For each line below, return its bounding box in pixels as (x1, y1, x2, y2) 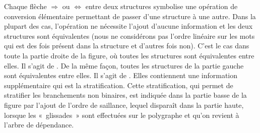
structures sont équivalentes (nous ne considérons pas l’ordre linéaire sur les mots (4, 30, 255, 41)
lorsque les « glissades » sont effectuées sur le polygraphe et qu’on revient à (4, 109, 239, 120)
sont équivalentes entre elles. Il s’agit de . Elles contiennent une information (4, 70, 238, 81)
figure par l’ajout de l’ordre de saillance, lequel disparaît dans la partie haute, (4, 99, 244, 110)
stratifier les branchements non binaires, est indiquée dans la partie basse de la (4, 90, 247, 100)
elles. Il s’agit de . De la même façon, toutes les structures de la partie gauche (4, 60, 244, 71)
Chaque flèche (4, 1, 47, 11)
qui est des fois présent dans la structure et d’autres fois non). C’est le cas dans (4, 40, 249, 51)
